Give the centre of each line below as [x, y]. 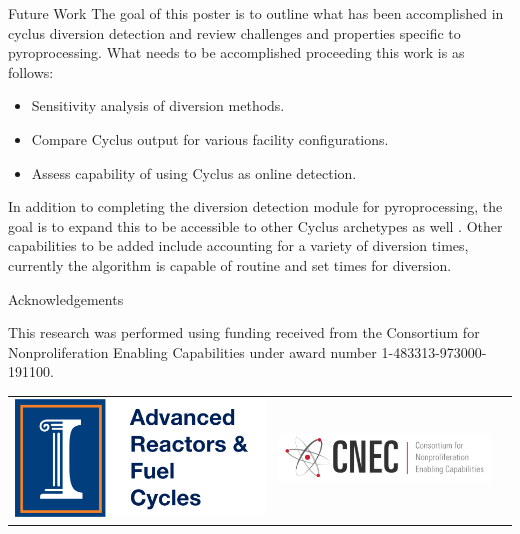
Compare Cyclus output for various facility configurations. [210, 138]
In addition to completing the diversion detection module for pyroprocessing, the [255, 206]
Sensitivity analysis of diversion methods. [158, 105]
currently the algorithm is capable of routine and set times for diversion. [230, 264]
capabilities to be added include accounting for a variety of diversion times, [238, 245]
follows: [31, 71]
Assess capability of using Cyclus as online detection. [194, 172]
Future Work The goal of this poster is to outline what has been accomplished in [256, 13]
